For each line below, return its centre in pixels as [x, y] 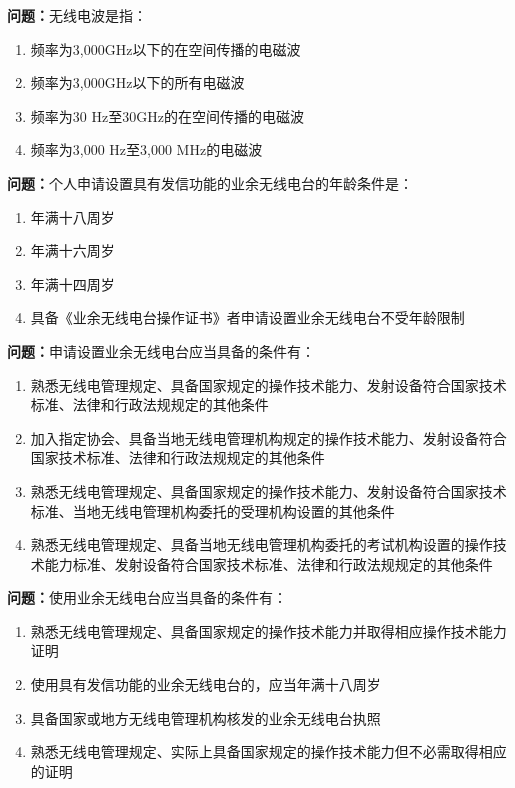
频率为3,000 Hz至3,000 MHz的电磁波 [146, 149]
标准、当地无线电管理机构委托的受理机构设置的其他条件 [212, 510]
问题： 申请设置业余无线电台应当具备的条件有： [161, 350]
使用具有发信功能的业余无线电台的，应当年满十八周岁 [205, 684]
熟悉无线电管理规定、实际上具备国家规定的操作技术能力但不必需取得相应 [268, 751]
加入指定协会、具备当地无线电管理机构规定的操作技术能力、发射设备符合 [268, 437]
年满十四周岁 [72, 283]
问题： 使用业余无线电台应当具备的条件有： [147, 597]
